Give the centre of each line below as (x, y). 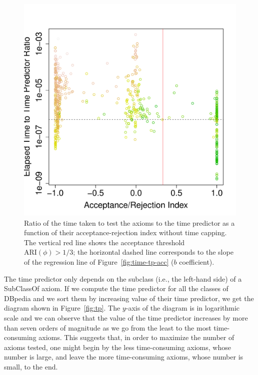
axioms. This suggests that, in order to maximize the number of (136, 337)
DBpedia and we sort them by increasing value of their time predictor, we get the (129, 298)
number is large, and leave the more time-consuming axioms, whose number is (124, 357)
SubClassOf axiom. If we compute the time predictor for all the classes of (116, 288)
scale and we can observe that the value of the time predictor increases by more (126, 317)
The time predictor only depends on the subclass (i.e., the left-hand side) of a (123, 278)
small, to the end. (31, 366)
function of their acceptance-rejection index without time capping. (125, 232)
